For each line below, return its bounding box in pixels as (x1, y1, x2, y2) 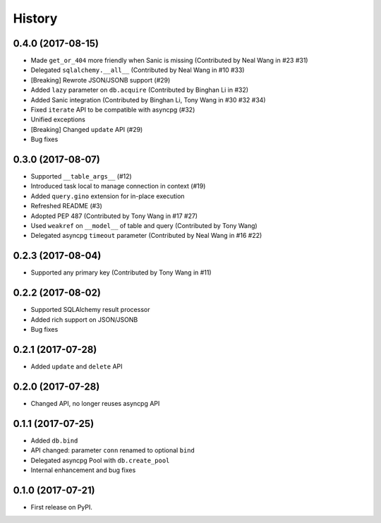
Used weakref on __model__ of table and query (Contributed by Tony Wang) (30, 222, 258, 230)
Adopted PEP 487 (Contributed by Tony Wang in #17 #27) (30, 212, 198, 220)
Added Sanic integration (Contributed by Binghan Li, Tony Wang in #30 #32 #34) (30, 95, 266, 104)
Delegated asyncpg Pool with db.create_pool (30, 456, 170, 464)
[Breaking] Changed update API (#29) (30, 125, 143, 133)
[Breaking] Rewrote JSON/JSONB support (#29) (30, 76, 171, 84)
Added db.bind (30, 436, 78, 445)
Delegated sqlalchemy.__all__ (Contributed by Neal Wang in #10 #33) (30, 66, 245, 74)
